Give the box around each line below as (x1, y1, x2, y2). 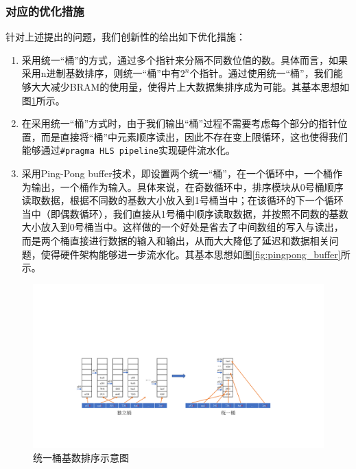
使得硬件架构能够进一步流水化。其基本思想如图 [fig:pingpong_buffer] (40, 247, 341, 261)
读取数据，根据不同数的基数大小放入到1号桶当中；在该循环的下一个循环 (21, 193, 344, 207)
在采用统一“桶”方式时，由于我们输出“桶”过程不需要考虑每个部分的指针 (21, 116, 338, 130)
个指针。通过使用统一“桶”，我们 (189, 66, 333, 80)
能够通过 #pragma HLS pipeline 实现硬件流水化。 (21, 143, 235, 157)
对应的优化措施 (5, 2, 84, 19)
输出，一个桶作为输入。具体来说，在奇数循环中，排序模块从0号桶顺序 (31, 179, 344, 194)
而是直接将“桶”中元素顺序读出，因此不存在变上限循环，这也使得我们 (40, 129, 348, 144)
